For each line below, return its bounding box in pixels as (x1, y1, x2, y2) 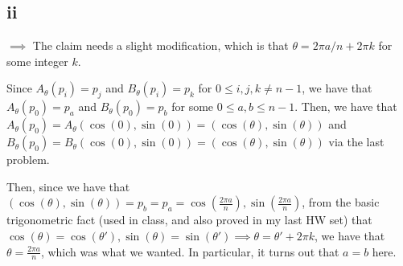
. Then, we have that (294, 98, 397, 115)
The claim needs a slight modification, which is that (32, 37, 289, 54)
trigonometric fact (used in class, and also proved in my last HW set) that (6, 211, 372, 228)
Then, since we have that (6, 178, 130, 194)
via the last (328, 133, 384, 150)
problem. (6, 151, 50, 168)
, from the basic (302, 194, 380, 211)
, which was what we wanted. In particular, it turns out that (40, 243, 339, 260)
